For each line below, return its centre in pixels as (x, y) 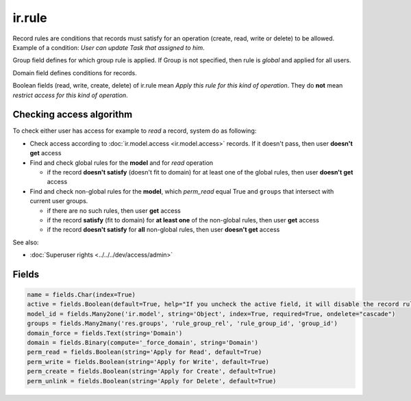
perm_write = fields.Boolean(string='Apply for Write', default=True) (148, 362)
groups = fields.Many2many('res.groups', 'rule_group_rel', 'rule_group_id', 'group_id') (183, 324)
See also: (26, 242)
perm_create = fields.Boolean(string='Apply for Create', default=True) (152, 372)
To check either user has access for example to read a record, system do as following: (135, 131)
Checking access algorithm (73, 115)
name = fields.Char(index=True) (82, 295)
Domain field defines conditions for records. (75, 73)
